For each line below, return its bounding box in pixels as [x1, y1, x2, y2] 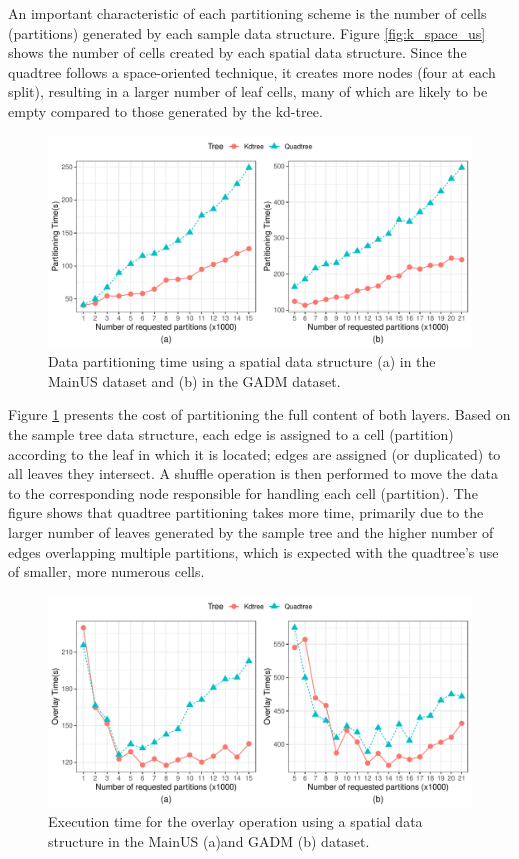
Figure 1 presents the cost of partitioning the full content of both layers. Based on [8, 404, 511, 425]
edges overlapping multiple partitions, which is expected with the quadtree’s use [8, 541, 499, 562]
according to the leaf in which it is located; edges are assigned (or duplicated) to [8, 443, 501, 464]
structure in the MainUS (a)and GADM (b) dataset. [48, 830, 370, 851]
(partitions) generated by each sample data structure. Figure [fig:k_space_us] [8, 22, 486, 43]
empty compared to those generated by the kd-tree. [8, 100, 323, 121]
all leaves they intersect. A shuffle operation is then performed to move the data [8, 463, 499, 484]
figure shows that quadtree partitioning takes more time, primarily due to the [8, 502, 484, 523]
